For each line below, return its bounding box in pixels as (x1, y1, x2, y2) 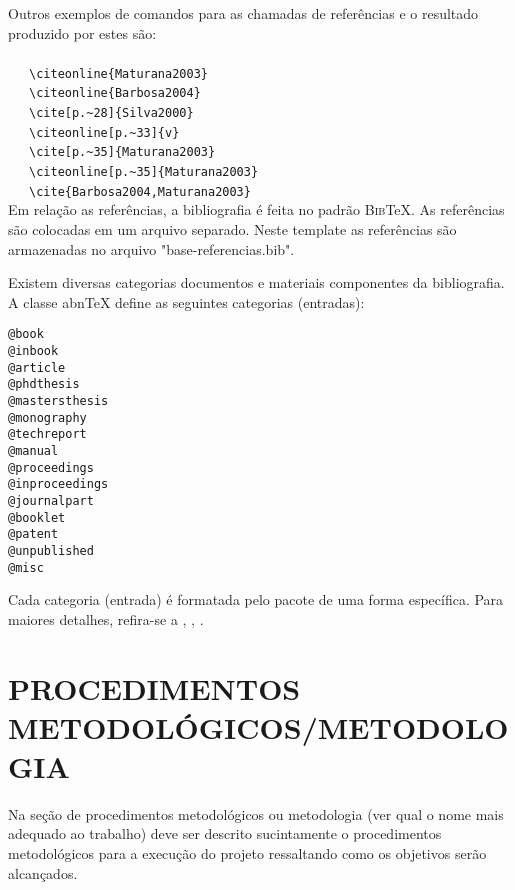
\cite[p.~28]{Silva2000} (29, 106, 194, 121)
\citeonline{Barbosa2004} (29, 86, 201, 101)
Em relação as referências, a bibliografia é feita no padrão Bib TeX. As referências (8, 199, 505, 220)
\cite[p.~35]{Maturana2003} (29, 145, 216, 160)
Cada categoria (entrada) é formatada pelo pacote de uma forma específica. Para (8, 589, 504, 610)
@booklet (8, 510, 66, 525)
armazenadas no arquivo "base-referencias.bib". (8, 238, 295, 259)
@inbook (8, 344, 59, 358)
